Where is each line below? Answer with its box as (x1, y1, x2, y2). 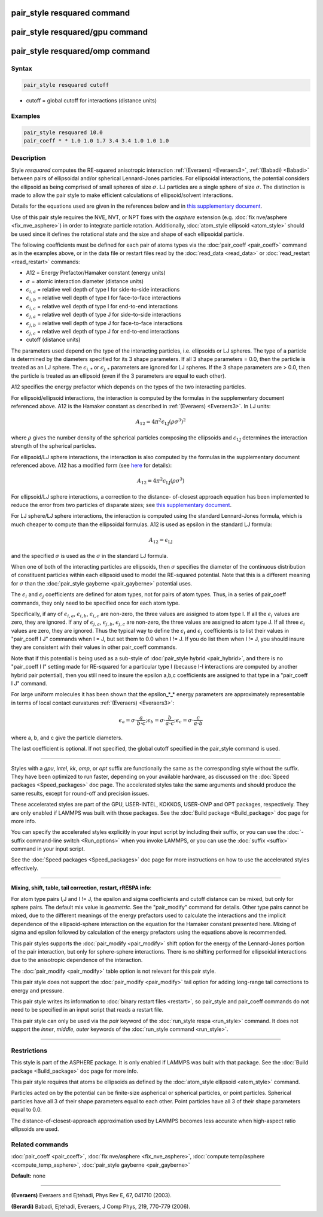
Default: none (11, 1172, 46, 1179)
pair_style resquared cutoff (23, 81, 109, 89)
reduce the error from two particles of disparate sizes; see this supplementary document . (11, 502, 232, 509)
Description (11, 154, 46, 162)
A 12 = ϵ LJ (148, 536, 173, 545)
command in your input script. (11, 845, 86, 852)
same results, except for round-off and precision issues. (11, 790, 150, 797)
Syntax (11, 65, 32, 73)
